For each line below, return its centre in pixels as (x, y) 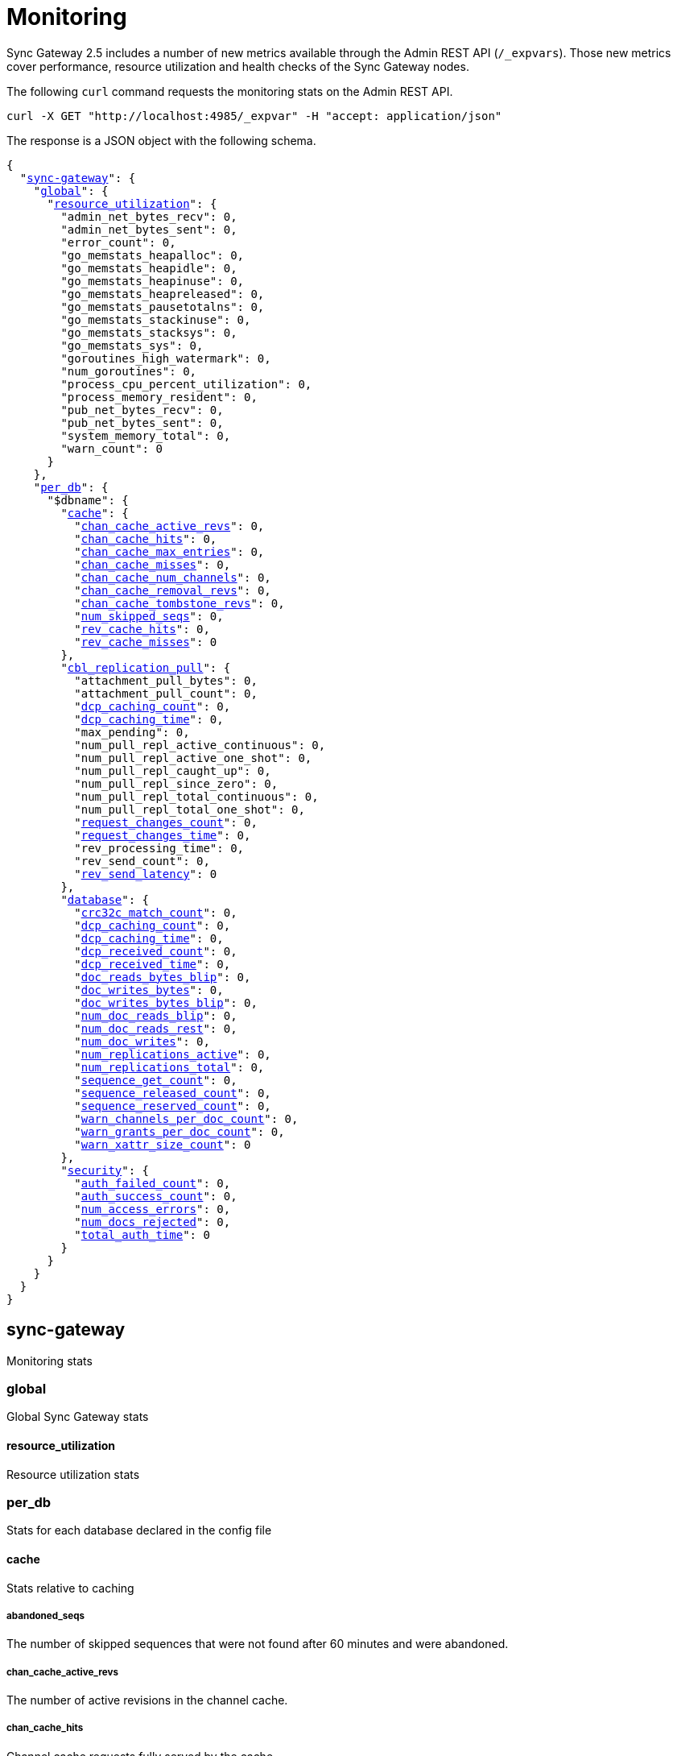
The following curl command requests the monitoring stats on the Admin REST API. (230, 91)
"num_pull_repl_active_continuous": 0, (200, 745)
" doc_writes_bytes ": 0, (149, 990)
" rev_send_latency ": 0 (146, 874)
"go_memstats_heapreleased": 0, (163, 294)
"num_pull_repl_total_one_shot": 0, (190, 809)
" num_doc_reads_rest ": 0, (156, 1028)
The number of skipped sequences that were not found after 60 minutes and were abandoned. (258, 1644)
